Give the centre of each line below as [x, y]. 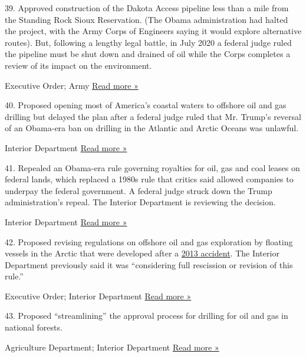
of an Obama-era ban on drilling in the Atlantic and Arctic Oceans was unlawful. [152, 128]
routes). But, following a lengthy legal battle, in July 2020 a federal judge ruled [148, 42]
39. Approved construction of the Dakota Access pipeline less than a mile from [147, 8]
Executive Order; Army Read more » [72, 85]
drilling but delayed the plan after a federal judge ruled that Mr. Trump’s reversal [153, 116]
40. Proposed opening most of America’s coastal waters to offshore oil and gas [146, 105]
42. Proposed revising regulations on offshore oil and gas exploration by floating [149, 241]
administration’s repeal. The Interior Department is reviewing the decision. [140, 202]
